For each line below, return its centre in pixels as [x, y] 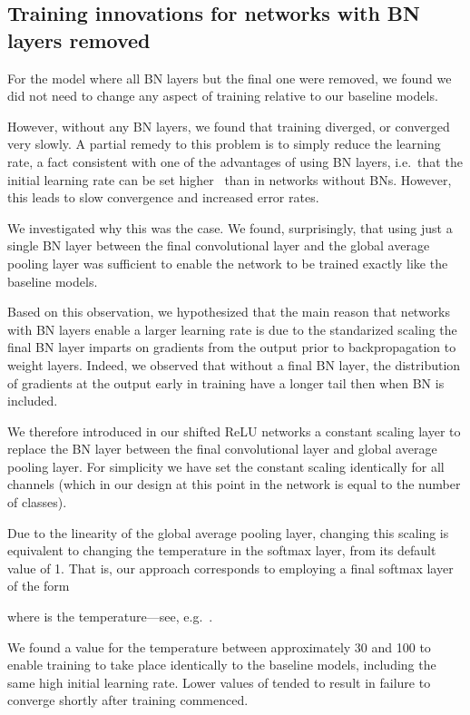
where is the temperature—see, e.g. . [110, 617]
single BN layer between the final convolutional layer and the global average [219, 245]
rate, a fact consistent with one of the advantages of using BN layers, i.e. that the [235, 161]
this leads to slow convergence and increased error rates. [163, 197]
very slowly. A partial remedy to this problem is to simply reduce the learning [224, 144]
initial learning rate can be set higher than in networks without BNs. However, [230, 179]
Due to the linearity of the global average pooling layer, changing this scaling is [228, 532]
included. [33, 401]
